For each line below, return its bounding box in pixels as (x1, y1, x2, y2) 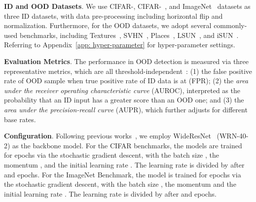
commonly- (214, 20, 247, 31)
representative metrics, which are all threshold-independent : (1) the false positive (4, 66, 253, 76)
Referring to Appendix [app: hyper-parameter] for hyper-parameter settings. (4, 39, 235, 50)
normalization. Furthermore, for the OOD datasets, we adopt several (4, 20, 212, 31)
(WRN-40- (217, 131, 249, 141)
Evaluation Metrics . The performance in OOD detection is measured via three (4, 56, 249, 66)
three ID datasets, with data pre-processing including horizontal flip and (4, 10, 223, 21)
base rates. (4, 114, 36, 124)
